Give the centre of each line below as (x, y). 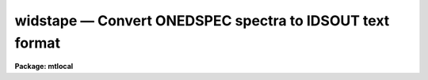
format (38, 43)
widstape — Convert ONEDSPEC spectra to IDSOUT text (202, 21)
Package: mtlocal (44, 67)
